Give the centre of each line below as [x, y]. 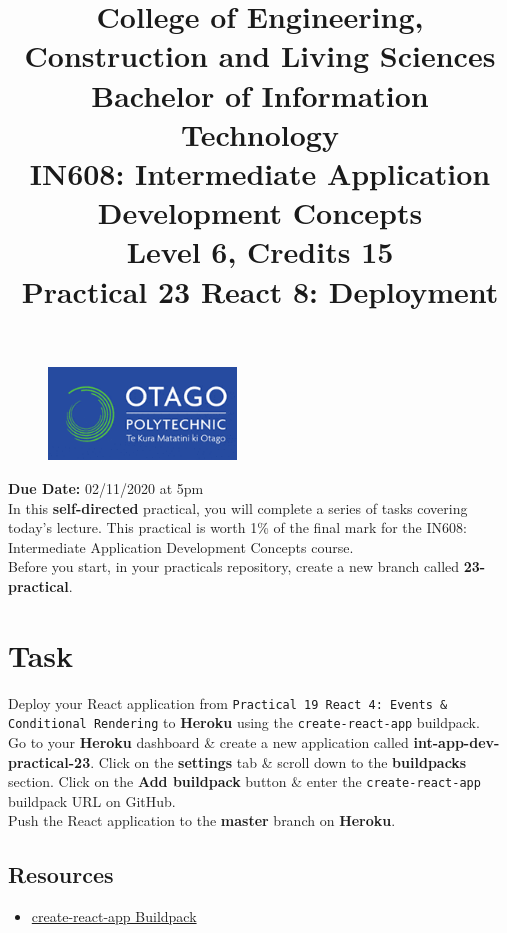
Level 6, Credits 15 [260, 251]
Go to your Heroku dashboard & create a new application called [208, 741]
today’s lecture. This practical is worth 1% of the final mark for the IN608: [237, 527]
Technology [260, 133]
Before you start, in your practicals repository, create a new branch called [234, 566]
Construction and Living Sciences [260, 55]
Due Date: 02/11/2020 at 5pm [106, 487]
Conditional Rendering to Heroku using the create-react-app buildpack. [244, 722]
